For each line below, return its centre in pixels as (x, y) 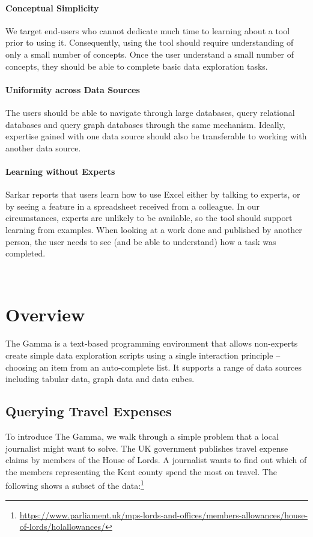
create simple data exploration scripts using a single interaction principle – (143, 355)
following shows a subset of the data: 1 (75, 485)
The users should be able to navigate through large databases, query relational (150, 112)
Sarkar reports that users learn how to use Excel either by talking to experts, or (153, 194)
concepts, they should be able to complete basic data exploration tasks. (137, 66)
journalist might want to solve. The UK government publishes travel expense (147, 448)
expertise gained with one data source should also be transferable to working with (156, 136)
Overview (45, 314)
